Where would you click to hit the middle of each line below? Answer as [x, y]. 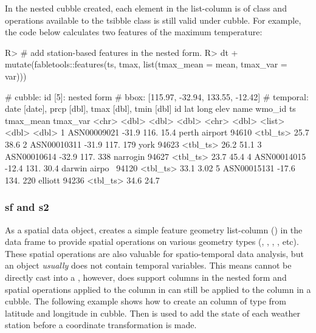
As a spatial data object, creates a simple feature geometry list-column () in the [154, 229]
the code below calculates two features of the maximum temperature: [134, 32]
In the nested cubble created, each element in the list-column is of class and [146, 8]
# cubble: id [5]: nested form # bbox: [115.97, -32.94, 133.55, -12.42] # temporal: [157, 96]
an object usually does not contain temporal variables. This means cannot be [148, 265]
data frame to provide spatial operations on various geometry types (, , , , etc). [152, 242]
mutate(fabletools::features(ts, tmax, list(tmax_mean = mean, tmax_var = [146, 64]
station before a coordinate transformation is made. [101, 325]
